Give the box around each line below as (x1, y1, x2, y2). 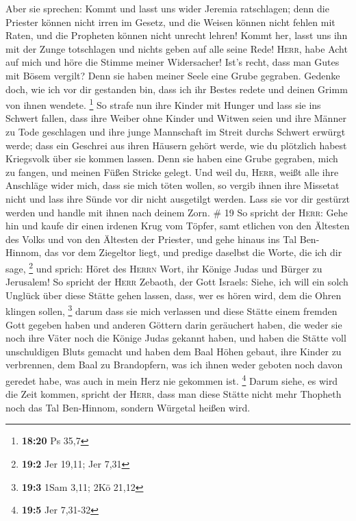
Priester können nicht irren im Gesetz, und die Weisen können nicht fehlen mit (5, 14, 335, 29)
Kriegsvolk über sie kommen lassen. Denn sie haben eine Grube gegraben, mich (5, 151, 338, 166)
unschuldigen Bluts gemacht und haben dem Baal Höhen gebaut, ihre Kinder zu (5, 344, 342, 358)
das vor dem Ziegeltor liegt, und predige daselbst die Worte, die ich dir (44, 245, 342, 259)
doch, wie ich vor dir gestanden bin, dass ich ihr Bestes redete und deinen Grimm (5, 81, 348, 96)
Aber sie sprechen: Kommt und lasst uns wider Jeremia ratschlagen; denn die (5, 1, 329, 15)
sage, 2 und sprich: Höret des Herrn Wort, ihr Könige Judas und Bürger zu (5, 259, 322, 275)
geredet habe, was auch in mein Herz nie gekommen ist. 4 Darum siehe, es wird (5, 372, 338, 387)
